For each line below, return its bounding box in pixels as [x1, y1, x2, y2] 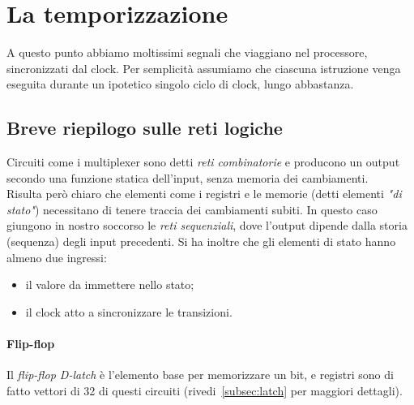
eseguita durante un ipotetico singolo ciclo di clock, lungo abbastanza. [6, 75, 354, 93]
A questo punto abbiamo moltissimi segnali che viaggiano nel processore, [6, 44, 368, 61]
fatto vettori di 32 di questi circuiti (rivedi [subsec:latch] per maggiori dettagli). [6, 381, 403, 399]
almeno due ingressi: [6, 248, 107, 265]
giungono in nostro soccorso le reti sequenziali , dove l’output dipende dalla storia [6, 217, 408, 234]
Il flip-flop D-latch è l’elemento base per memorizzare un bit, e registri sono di [6, 366, 394, 383]
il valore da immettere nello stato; [25, 276, 194, 293]
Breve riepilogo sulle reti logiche [6, 115, 283, 140]
